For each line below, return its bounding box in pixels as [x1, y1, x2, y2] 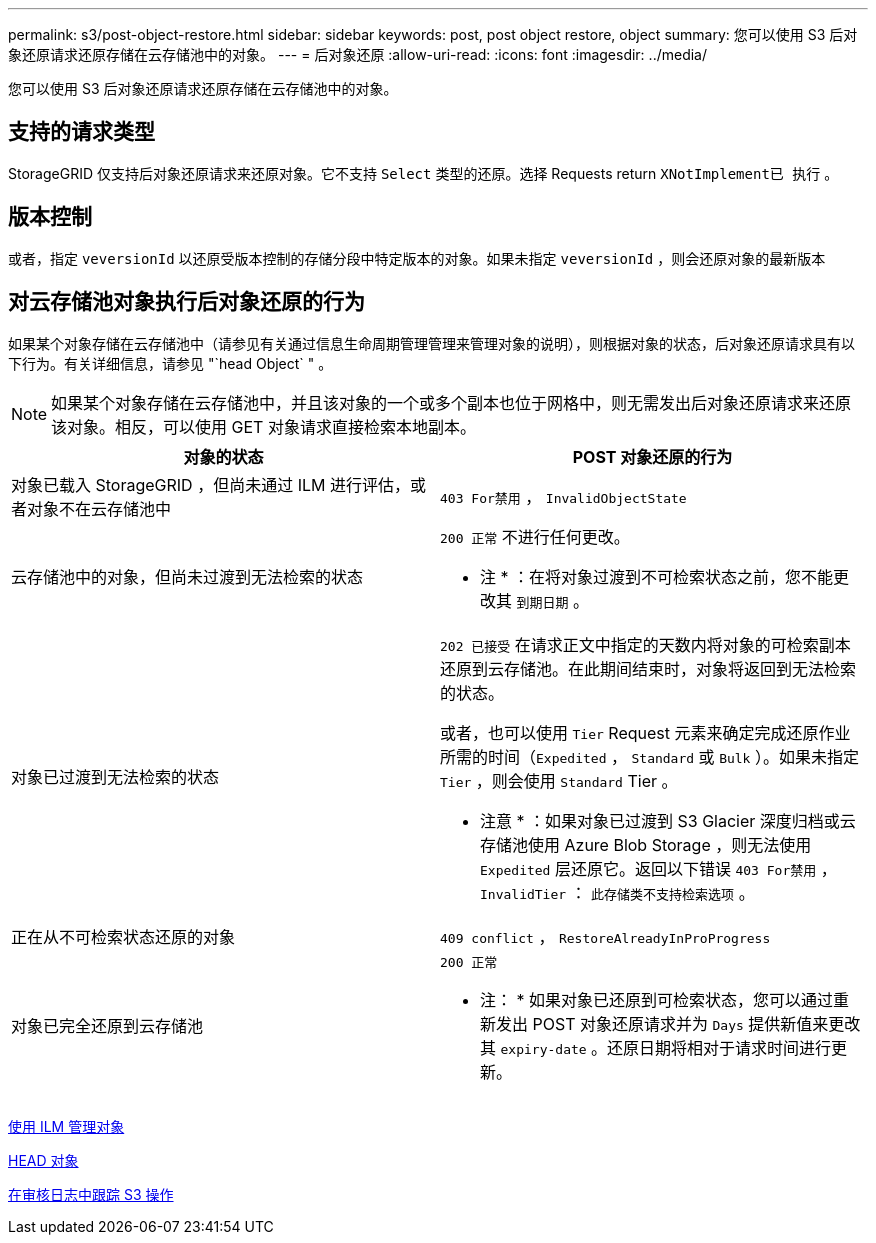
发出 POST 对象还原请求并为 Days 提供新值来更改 [496, 1013, 861, 1034]
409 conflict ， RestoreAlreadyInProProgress [440, 926, 771, 947]
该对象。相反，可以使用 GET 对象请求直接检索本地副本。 [51, 416, 476, 437]
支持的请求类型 [8, 119, 155, 145]
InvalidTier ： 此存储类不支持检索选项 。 [480, 882, 755, 903]
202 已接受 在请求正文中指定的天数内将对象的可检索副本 [440, 634, 851, 655]
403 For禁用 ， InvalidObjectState [440, 486, 687, 507]
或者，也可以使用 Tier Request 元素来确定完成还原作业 [440, 722, 851, 743]
